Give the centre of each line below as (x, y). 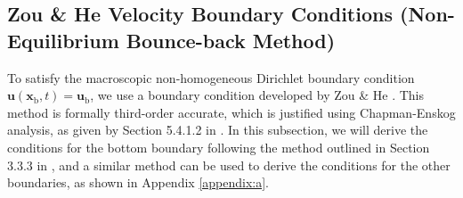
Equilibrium (63, 40)
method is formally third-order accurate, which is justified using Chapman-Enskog (231, 112)
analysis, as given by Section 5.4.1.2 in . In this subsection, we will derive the (218, 130)
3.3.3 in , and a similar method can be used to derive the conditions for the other (229, 165)
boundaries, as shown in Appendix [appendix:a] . (138, 182)
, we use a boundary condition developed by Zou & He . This (257, 95)
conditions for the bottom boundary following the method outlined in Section (219, 147)
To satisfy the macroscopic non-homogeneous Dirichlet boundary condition (211, 77)
